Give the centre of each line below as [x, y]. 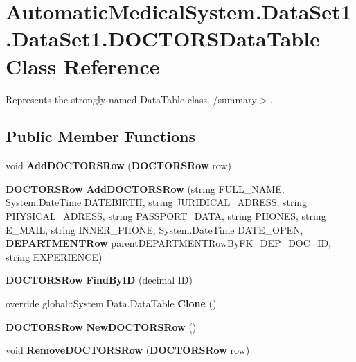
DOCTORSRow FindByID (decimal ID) [99, 280]
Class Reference [83, 66]
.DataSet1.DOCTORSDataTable [163, 38]
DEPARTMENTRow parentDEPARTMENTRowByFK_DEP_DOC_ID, [168, 243]
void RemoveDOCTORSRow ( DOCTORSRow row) [128, 350]
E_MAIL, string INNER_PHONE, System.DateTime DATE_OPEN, [154, 229]
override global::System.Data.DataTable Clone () [111, 303]
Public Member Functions [100, 136]
